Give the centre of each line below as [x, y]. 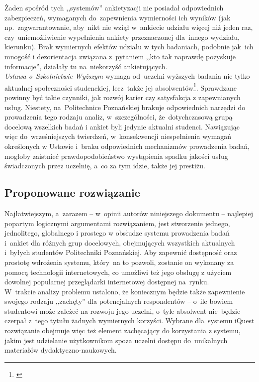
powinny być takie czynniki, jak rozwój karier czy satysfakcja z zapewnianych [123, 97]
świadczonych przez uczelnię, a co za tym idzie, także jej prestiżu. [105, 166]
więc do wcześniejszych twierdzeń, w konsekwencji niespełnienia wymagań [118, 136]
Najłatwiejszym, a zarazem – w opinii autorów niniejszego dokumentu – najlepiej [129, 213]
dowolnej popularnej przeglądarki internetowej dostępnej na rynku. [107, 282]
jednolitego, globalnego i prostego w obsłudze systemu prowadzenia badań [117, 233]
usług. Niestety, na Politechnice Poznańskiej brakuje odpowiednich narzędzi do [125, 107]
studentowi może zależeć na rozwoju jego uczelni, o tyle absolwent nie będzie [123, 311]
